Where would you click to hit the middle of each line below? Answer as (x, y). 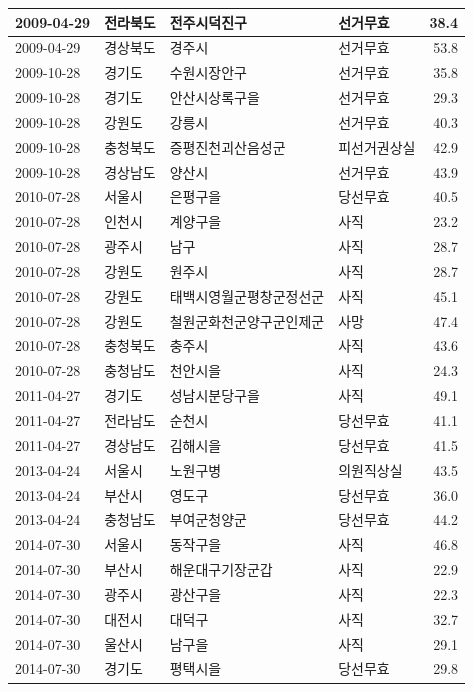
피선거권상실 (377, 146)
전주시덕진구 (208, 21)
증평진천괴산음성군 (227, 146)
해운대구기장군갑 (221, 569)
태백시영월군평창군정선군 (247, 295)
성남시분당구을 (214, 395)
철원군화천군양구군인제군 (247, 320)
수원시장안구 (208, 72)
